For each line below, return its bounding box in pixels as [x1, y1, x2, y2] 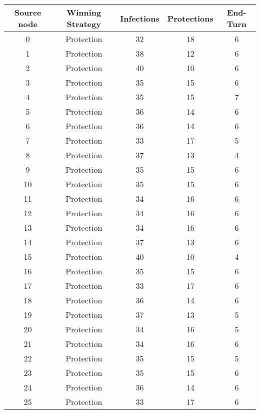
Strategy [66, 18, 101, 30]
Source [14, 7, 41, 18]
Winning [66, 7, 101, 18]
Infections [120, 12, 159, 24]
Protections [167, 12, 213, 24]
